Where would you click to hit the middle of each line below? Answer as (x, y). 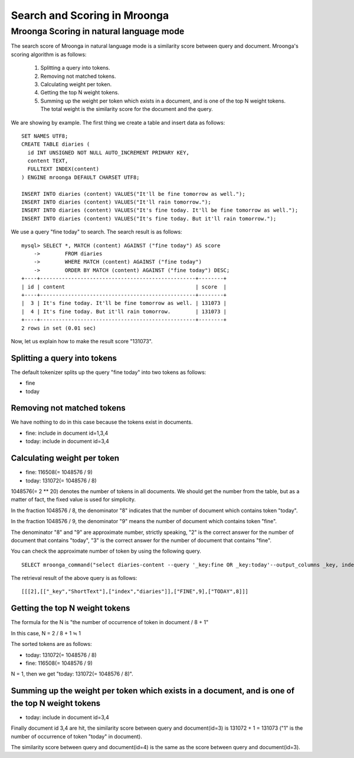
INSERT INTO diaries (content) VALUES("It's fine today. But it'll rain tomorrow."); (149, 219)
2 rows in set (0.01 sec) (59, 328)
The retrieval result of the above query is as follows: (74, 578)
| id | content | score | (124, 287)
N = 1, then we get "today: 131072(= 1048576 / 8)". (72, 674)
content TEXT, (48, 161)
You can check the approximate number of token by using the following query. (106, 551)
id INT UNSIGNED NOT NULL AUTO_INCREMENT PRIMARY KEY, (109, 152)
